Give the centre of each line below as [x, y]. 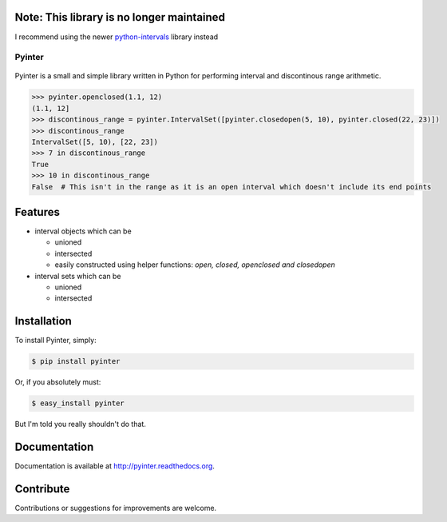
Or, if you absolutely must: [58, 382]
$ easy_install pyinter [78, 403]
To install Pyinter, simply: [55, 341]
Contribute [42, 489]
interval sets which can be [78, 276]
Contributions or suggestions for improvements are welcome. [116, 508]
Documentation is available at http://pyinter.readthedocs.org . [115, 466]
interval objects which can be [83, 231]
